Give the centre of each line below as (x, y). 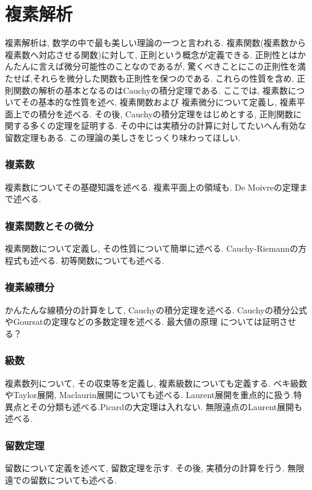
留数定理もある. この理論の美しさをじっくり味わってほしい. (123, 137)
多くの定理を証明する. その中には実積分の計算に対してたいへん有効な (168, 126)
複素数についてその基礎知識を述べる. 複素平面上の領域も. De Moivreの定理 (152, 187)
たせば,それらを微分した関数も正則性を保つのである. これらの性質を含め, (150, 78)
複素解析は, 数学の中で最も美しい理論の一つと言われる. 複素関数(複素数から (155, 43)
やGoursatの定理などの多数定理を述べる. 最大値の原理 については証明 (142, 322)
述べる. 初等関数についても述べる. (97, 260)
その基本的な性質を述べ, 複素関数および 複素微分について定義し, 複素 (159, 102)
